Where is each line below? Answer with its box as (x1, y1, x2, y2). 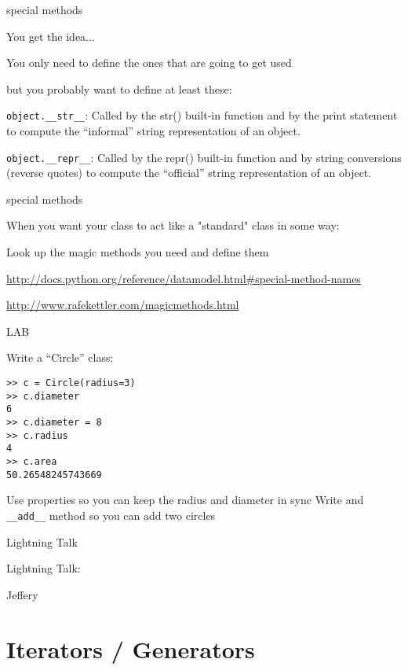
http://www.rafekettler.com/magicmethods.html (6, 296, 239, 313)
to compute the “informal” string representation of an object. (6, 123, 301, 139)
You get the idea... (6, 28, 95, 44)
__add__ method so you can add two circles (6, 506, 216, 523)
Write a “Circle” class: (6, 349, 114, 366)
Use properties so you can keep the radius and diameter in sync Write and (6, 491, 364, 508)
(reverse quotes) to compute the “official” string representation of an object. (6, 164, 372, 181)
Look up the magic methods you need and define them (6, 244, 269, 260)
